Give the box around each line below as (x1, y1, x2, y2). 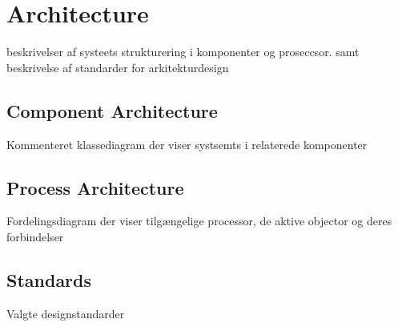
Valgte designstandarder (6, 305, 125, 321)
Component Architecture (6, 98, 218, 123)
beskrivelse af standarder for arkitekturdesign (6, 59, 229, 75)
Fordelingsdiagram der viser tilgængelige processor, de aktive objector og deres (6, 212, 392, 229)
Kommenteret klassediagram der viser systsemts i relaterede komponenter (6, 135, 368, 152)
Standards (6, 267, 92, 292)
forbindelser (6, 228, 64, 244)
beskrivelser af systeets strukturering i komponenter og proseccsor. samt (6, 43, 360, 60)
